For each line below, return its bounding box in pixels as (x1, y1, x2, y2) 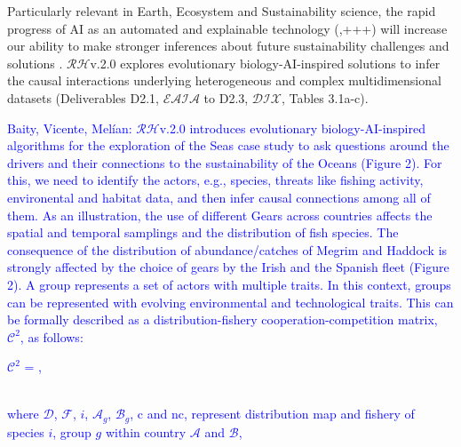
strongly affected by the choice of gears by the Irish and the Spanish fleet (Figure (7, 258, 449, 276)
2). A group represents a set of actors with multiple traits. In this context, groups (7, 275, 451, 293)
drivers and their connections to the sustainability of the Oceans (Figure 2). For (7, 153, 442, 172)
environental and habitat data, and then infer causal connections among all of (7, 188, 431, 206)
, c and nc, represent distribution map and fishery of (130, 404, 415, 423)
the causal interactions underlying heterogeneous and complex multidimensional (7, 71, 441, 90)
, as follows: (20, 327, 83, 346)
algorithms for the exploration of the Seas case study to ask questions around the (7, 136, 449, 155)
